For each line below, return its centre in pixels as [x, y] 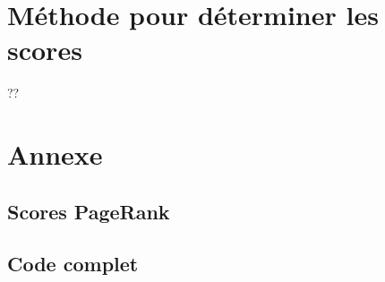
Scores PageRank [89, 211]
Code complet [73, 264]
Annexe [55, 154]
